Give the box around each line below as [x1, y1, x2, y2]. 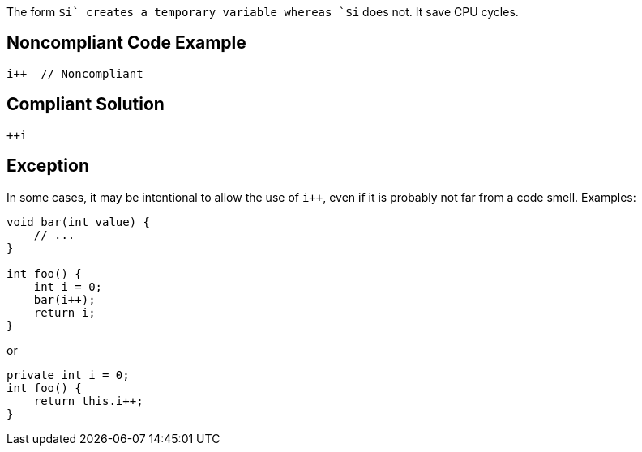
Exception [6, 156, 89, 177]
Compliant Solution [6, 94, 165, 115]
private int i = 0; [6, 368, 130, 382]
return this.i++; [33, 394, 143, 407]
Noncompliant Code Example [6, 32, 246, 53]
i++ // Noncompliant [6, 66, 143, 80]
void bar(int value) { [6, 215, 151, 228]
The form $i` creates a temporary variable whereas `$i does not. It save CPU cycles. [6, 5, 519, 19]
